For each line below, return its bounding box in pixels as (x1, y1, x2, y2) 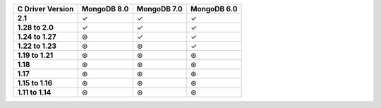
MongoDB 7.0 (136, 4, 183, 13)
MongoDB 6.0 (190, 4, 238, 13)
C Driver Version (17, 4, 74, 13)
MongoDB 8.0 (81, 4, 129, 13)
